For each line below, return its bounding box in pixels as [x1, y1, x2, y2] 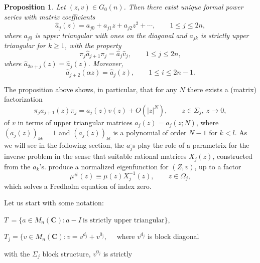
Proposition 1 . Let [4, 2, 66, 12]
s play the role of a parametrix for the [133, 140, 249, 150]
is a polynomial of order [113, 127, 187, 138]
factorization [4, 94, 43, 104]
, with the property [64, 40, 121, 51]
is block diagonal [147, 231, 199, 241]
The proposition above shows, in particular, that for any [4, 84, 177, 94]
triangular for [4, 40, 46, 51]
